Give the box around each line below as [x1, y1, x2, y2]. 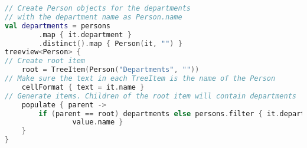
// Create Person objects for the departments [5, 4, 191, 12]
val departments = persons [5, 21, 111, 30]
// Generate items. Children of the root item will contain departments [5, 91, 296, 100]
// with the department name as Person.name [5, 12, 182, 21]
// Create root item [5, 57, 86, 65]
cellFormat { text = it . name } [21, 83, 145, 91]
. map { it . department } [38, 30, 132, 39]
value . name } [72, 118, 123, 127]
